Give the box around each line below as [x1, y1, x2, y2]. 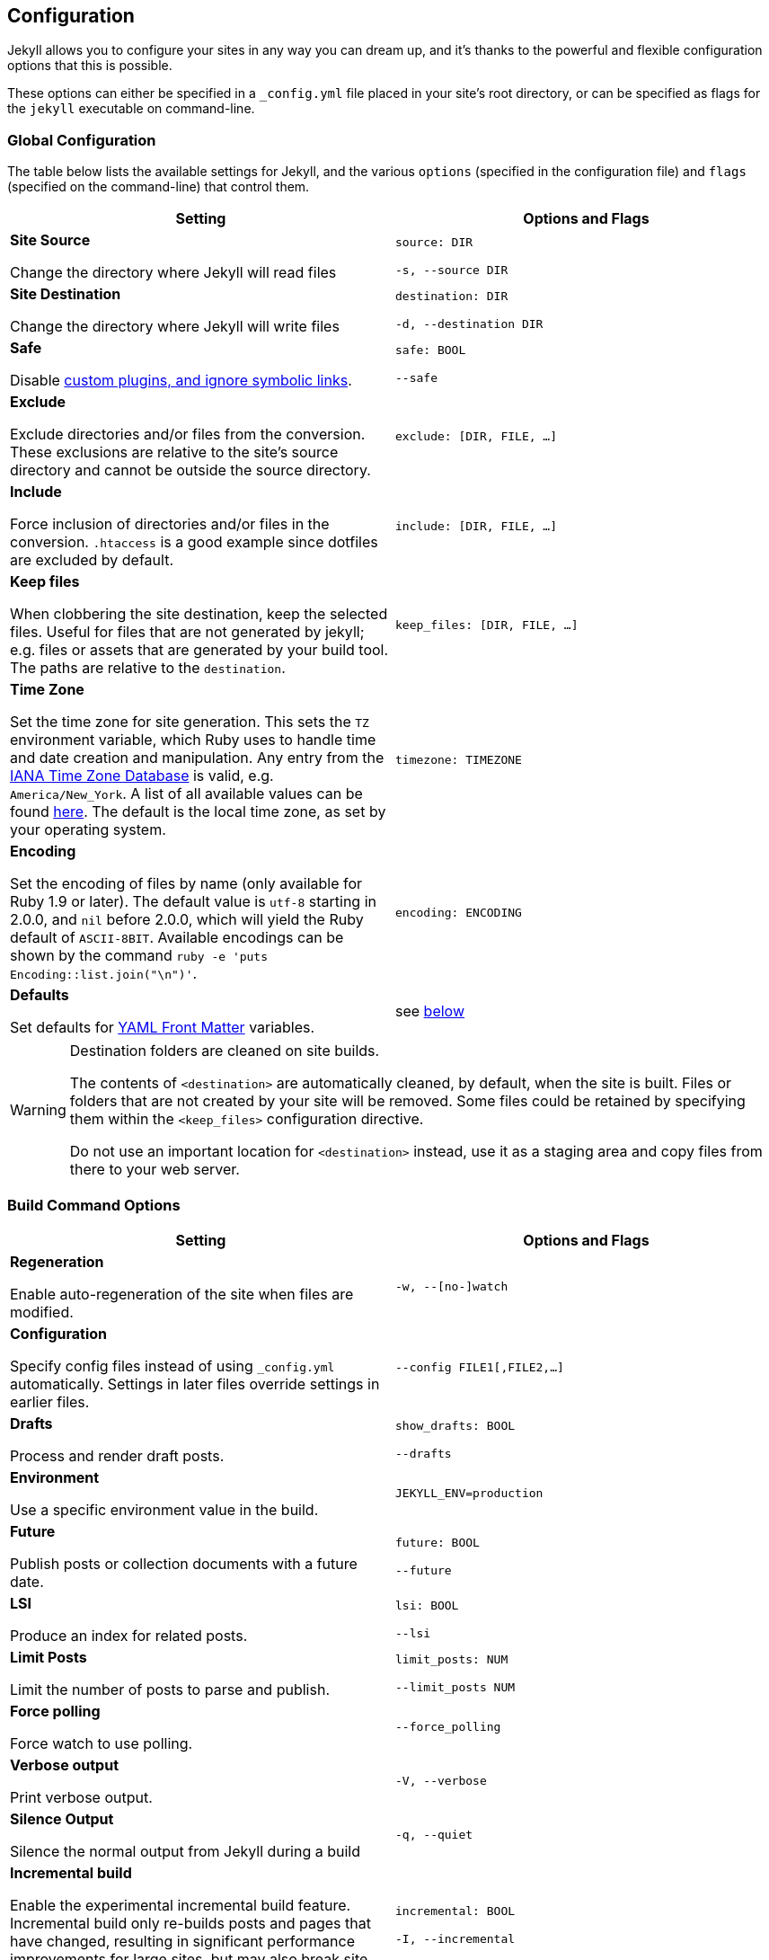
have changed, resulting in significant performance [10, 1931, 355, 1950]
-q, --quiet [395, 1828, 473, 1842]
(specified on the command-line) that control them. [7, 179, 310, 195]
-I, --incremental [395, 1931, 516, 1946]
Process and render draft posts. [10, 1446, 225, 1465]
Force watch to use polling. [10, 1734, 193, 1752]
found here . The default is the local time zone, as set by [10, 803, 386, 821]
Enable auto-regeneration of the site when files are [10, 1284, 354, 1303]
